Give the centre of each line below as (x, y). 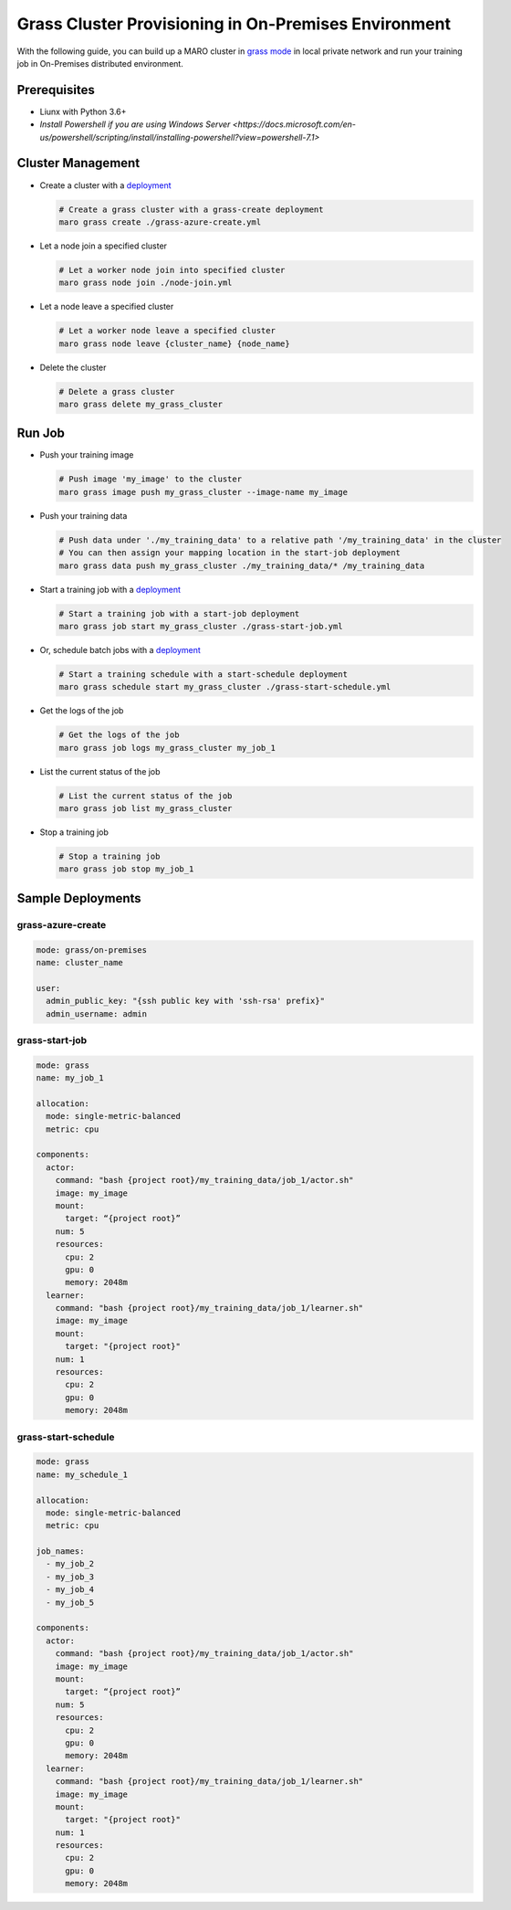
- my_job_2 (70, 1564)
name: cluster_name (79, 962)
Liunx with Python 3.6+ (83, 111)
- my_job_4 (70, 1590)
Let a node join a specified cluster (104, 246)
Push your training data (83, 515)
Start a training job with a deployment (110, 589)
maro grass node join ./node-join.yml (146, 283)
